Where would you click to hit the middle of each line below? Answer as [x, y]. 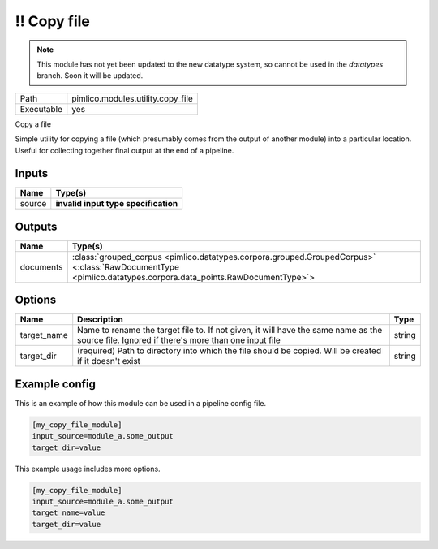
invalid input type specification [117, 204]
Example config [56, 384]
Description [100, 319]
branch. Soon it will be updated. [90, 76]
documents [42, 266]
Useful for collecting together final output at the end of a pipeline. [125, 150]
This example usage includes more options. [88, 469]
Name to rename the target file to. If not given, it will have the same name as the [230, 331]
